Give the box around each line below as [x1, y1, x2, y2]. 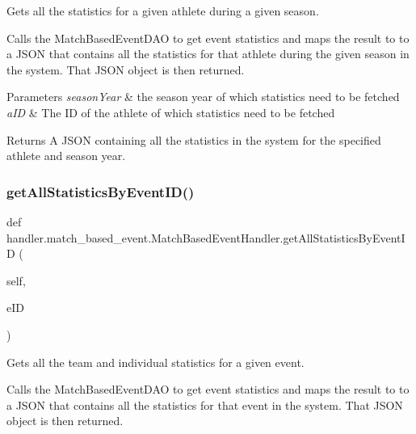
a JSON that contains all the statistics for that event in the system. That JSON [6, 396, 403, 413]
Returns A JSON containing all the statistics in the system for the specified [6, 131, 381, 148]
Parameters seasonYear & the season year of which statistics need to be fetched [6, 88, 400, 105]
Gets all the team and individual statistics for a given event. [6, 353, 305, 370]
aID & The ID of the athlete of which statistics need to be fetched [6, 103, 335, 120]
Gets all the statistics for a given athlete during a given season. [6, 2, 319, 19]
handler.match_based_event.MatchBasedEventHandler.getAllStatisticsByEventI [6, 229, 405, 246]
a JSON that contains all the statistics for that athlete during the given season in [6, 45, 410, 62]
